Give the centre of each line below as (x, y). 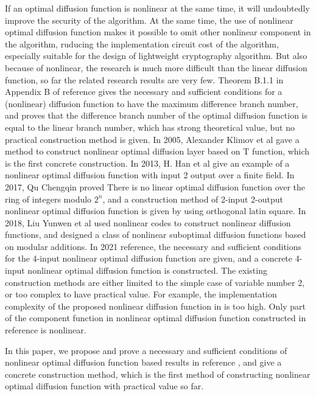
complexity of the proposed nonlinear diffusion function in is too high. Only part (155, 306)
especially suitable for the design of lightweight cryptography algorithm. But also (156, 56)
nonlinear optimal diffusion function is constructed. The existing (147, 270)
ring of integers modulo (48, 199)
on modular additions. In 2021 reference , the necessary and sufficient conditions (153, 246)
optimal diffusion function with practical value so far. (104, 386)
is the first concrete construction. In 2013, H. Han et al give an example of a (147, 163)
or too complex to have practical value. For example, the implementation (141, 294)
